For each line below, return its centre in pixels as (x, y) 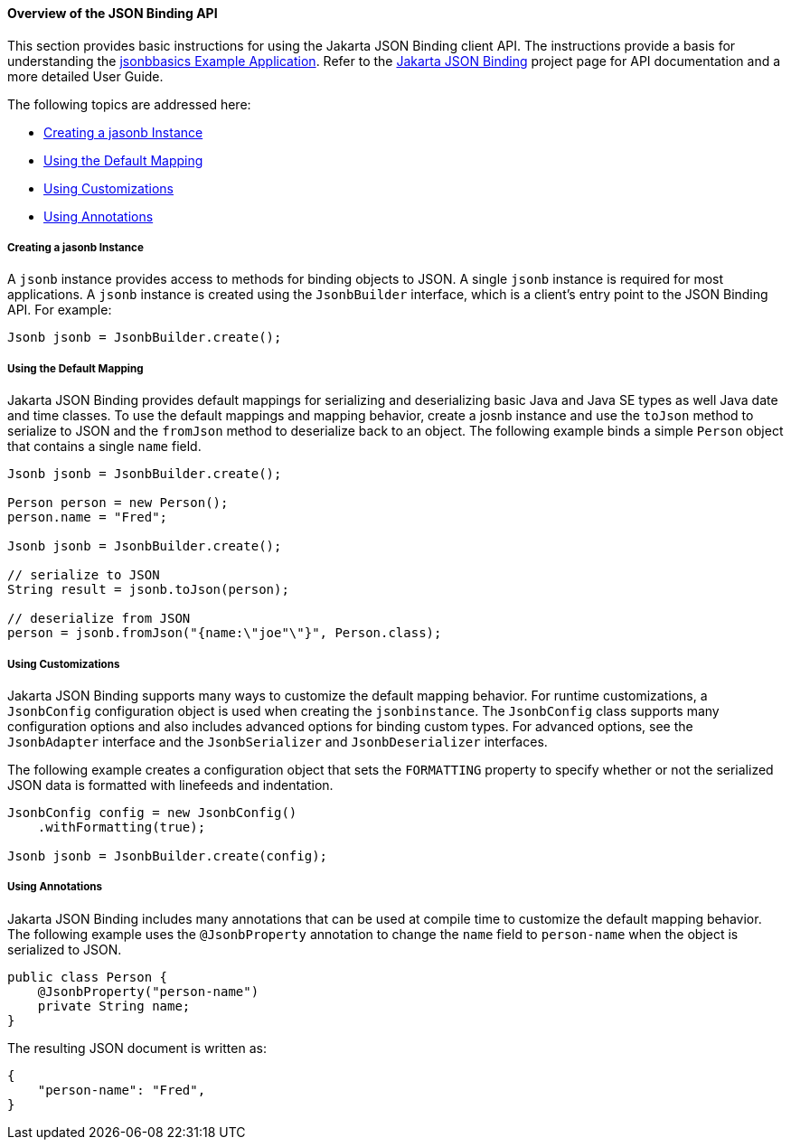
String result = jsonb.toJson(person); (148, 590)
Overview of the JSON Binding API (113, 13)
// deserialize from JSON (99, 619)
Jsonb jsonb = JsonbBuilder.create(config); (168, 856)
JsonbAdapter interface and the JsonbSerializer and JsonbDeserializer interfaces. (278, 741)
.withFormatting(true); (122, 827)
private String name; (114, 1006)
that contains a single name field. (104, 447)
